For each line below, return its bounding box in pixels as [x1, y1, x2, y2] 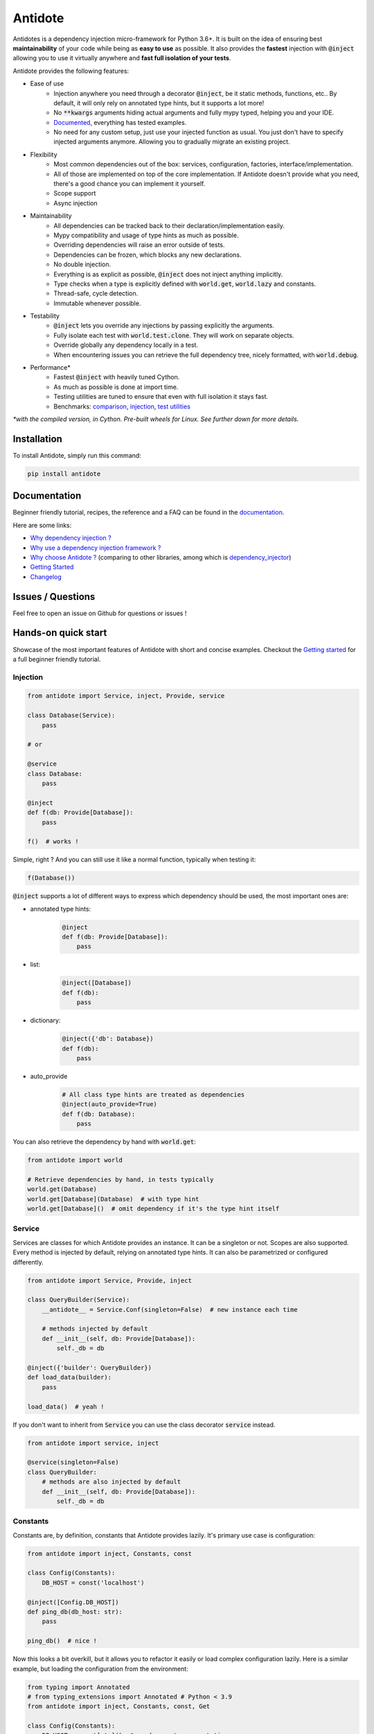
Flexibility [30, 150, 58, 159]
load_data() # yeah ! [27, 1402, 105, 1411]
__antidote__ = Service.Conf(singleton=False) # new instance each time [42, 1305, 298, 1314]
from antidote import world [27, 1156, 123, 1165]
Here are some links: [12, 521, 72, 529]
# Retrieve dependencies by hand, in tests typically [27, 1176, 214, 1183]
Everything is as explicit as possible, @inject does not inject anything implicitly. [53, 270, 283, 278]
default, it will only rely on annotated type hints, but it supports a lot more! [53, 98, 265, 107]
